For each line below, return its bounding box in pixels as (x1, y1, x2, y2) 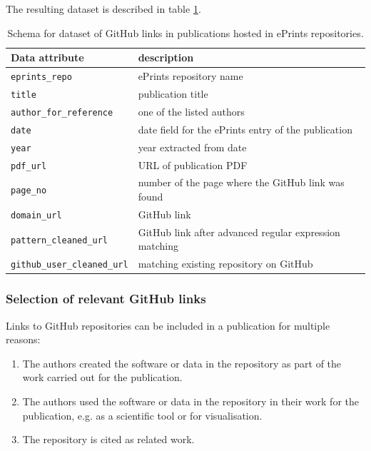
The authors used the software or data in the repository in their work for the (22, 394, 359, 408)
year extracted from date (138, 139, 247, 154)
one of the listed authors (138, 103, 245, 118)
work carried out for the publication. (22, 370, 183, 385)
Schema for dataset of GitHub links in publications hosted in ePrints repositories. (7, 25, 364, 40)
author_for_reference (11, 107, 113, 118)
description (138, 50, 194, 65)
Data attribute (11, 50, 84, 65)
